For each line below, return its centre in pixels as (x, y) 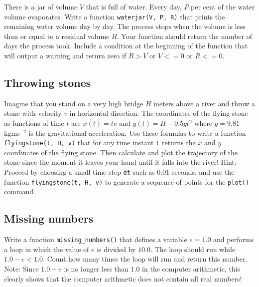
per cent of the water (223, 6)
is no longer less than (96, 269)
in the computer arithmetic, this (191, 269)
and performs (234, 239)
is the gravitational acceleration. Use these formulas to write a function (137, 133)
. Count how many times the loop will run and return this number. (145, 259)
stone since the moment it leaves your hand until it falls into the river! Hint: (120, 162)
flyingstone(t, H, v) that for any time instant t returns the (100, 143)
